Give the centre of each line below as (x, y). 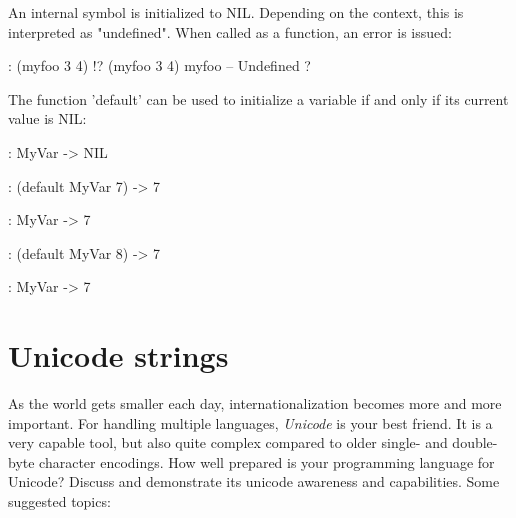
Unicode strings (118, 355)
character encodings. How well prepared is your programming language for (267, 461)
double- (475, 442)
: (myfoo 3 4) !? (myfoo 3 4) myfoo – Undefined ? (159, 65)
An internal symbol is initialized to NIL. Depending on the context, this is (236, 12)
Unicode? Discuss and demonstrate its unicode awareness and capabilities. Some (254, 481)
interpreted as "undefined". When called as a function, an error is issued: (230, 31)
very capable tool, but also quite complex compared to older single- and (228, 442)
